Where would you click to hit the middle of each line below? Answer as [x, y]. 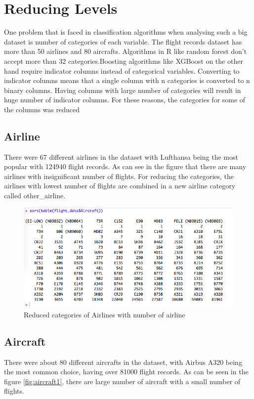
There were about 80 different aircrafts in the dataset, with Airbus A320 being [123, 362]
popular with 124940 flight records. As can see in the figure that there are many [125, 166]
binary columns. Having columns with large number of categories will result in [123, 90]
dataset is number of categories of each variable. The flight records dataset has [123, 41]
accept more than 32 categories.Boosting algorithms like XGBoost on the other [124, 61]
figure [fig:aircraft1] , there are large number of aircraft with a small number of [122, 381]
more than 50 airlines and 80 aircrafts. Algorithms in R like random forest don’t [126, 51]
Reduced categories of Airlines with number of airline [105, 314]
